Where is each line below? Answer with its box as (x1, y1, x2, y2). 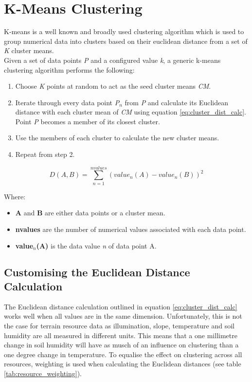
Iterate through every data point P (15, 97, 120, 107)
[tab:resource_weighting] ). (4, 368, 82, 378)
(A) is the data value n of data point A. (36, 240, 157, 250)
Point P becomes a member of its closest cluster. (15, 116, 160, 126)
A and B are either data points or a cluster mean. (15, 208, 165, 218)
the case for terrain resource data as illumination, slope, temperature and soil (4, 320, 234, 330)
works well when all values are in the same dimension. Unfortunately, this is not (4, 311, 242, 321)
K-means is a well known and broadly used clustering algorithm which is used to (4, 26, 244, 37)
